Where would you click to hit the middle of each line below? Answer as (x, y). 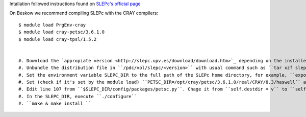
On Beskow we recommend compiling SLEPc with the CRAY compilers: (84, 13)
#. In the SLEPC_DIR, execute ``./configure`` (78, 96)
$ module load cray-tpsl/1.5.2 (58, 39)
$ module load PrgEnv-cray (52, 25)
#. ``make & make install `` (55, 104)
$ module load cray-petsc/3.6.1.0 (61, 32)
